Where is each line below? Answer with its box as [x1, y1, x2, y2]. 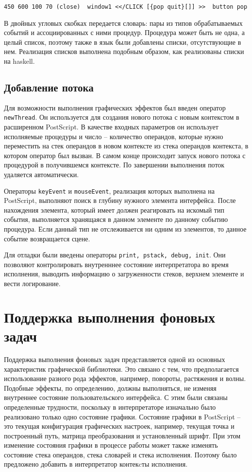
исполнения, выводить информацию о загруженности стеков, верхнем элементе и [4, 269, 244, 279]
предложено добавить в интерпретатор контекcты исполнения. [4, 459, 188, 469]
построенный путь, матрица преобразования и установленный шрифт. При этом [4, 430, 241, 440]
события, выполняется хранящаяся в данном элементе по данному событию [4, 214, 228, 224]
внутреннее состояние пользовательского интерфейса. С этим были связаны [4, 392, 228, 402]
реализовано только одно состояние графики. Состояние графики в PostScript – [4, 411, 241, 421]
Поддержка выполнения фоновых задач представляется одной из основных [4, 354, 225, 364]
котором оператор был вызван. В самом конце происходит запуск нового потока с [4, 150, 246, 160]
